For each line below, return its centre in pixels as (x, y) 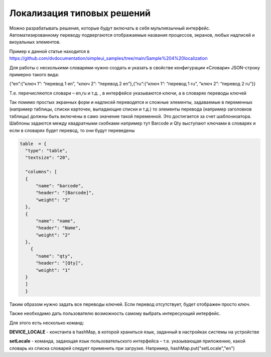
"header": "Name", (58, 228)
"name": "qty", (54, 256)
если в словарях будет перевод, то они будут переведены (72, 130)
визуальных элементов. (35, 42)
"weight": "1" (53, 270)
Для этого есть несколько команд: (47, 323)
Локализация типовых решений (80, 13)
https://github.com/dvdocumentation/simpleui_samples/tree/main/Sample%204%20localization (108, 58)
